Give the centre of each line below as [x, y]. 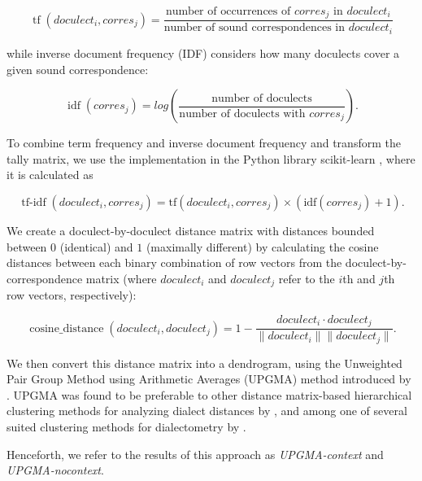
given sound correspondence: [78, 69]
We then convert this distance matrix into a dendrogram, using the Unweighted [204, 363]
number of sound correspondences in [254, 28]
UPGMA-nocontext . [55, 470]
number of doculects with [242, 114]
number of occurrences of [228, 11]
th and [359, 278]
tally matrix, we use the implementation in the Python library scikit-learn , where [211, 158]
